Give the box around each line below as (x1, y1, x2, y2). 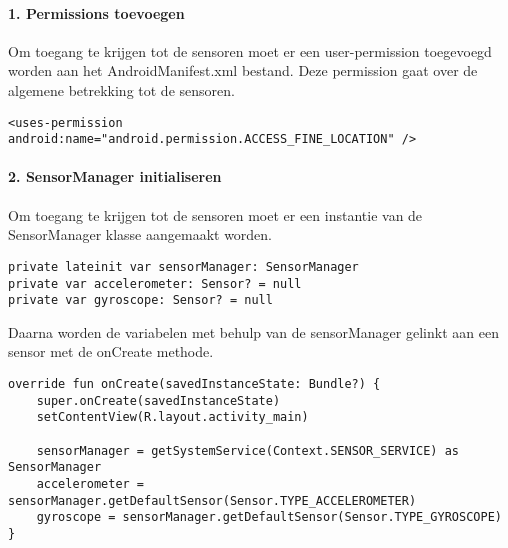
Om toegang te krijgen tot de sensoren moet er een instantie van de (8, 204, 423, 225)
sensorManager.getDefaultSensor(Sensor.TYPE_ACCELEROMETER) (8, 493, 417, 508)
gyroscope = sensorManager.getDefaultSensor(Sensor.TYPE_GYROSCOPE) (36, 510, 502, 525)
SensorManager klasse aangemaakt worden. (8, 224, 273, 245)
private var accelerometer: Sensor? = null (8, 276, 302, 291)
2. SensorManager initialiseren (8, 166, 222, 187)
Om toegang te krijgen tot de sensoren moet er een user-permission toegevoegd (8, 40, 492, 61)
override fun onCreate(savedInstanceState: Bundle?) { (8, 377, 381, 392)
